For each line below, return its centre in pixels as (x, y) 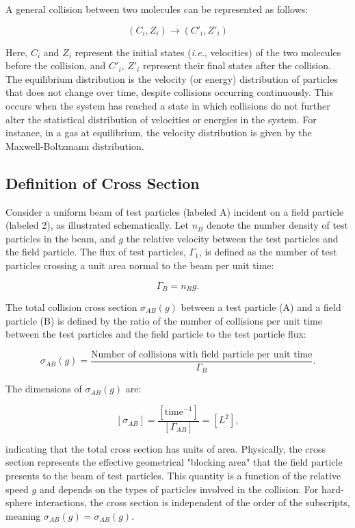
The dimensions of (44, 389)
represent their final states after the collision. (237, 65)
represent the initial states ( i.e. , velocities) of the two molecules (208, 52)
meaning (23, 515)
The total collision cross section (71, 306)
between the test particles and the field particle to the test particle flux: (156, 334)
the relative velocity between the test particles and (232, 238)
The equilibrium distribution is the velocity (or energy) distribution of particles (172, 78)
